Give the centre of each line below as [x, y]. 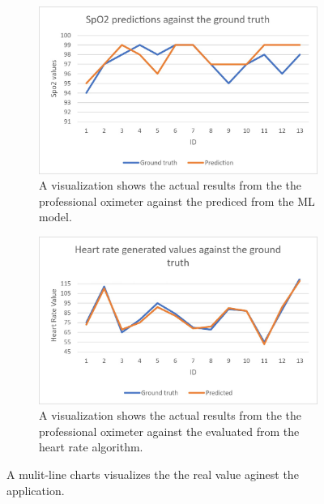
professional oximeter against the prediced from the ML [177, 201]
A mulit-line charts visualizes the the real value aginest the [153, 474]
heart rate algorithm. [91, 447]
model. [55, 217]
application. [36, 490]
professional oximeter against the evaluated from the [169, 431]
